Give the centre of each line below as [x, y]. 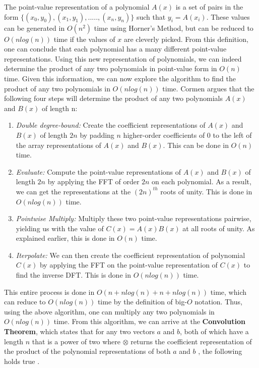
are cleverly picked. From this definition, [186, 39]
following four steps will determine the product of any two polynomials [113, 98]
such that [151, 16]
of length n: [60, 108]
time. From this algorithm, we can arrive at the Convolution [149, 321]
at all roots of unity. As [219, 228]
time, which [228, 292]
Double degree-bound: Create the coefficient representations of [111, 125]
